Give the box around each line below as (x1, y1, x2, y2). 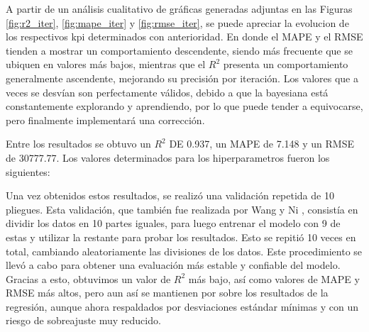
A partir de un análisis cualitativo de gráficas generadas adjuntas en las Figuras (6, 1, 353, 16)
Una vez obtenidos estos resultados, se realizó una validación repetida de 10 (6, 188, 334, 203)
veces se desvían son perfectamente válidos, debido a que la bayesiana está (6, 84, 329, 99)
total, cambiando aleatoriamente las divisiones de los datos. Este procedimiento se (6, 243, 363, 258)
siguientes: (6, 164, 50, 179)
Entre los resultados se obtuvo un (6, 136, 151, 151)
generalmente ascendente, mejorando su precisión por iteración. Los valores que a (6, 70, 358, 85)
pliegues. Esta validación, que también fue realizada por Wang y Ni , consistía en (6, 201, 358, 216)
